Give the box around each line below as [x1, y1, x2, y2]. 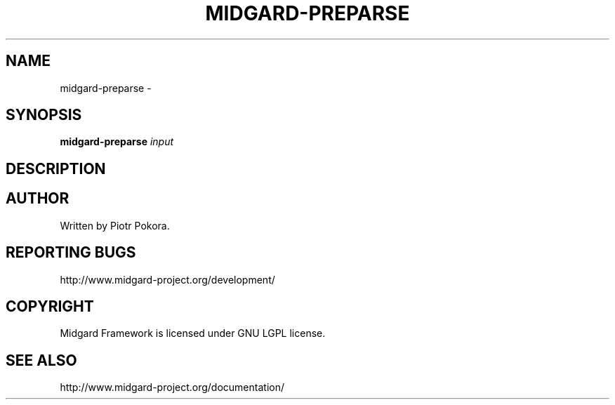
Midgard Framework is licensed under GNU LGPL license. [60, 327, 326, 340]
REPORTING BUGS [6, 244, 136, 262]
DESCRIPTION [6, 159, 106, 178]
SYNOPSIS [6, 106, 82, 124]
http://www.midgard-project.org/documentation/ [60, 381, 284, 394]
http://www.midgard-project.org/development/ [60, 273, 275, 286]
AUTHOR [6, 190, 70, 208]
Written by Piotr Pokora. [60, 219, 170, 232]
